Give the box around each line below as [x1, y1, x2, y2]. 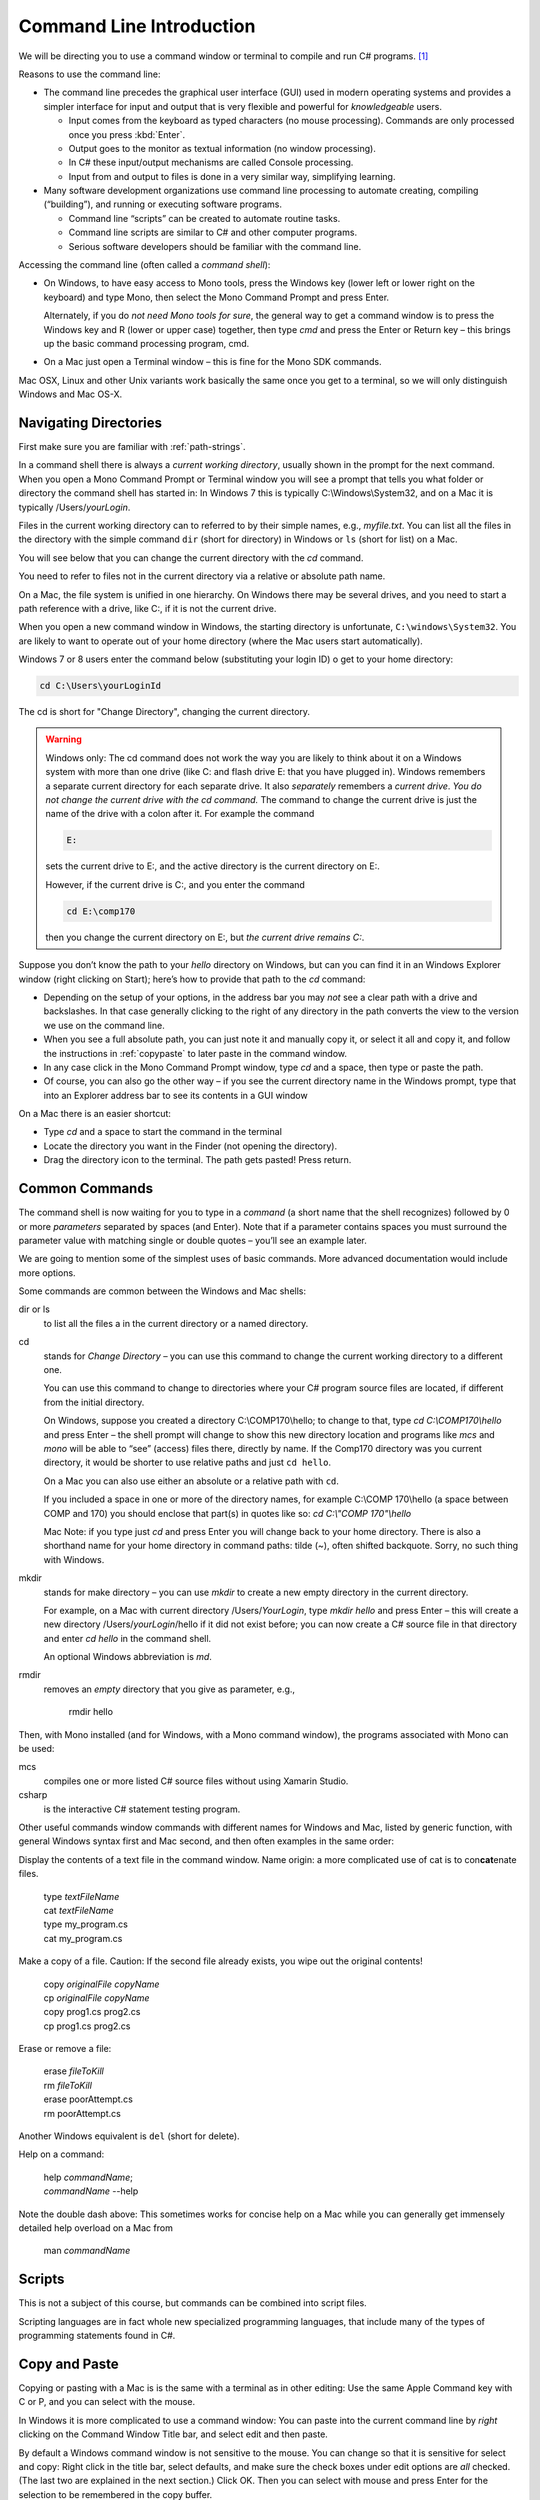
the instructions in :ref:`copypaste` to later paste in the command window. [43, 1047, 348, 1059]
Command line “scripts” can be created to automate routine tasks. [68, 212, 341, 224]
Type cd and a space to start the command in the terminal [43, 1126, 282, 1138]
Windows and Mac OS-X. [18, 388, 123, 400]
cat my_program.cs [43, 1932, 123, 1944]
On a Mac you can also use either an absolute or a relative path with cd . [43, 1475, 340, 1487]
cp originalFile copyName [43, 1991, 150, 2004]
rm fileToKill [43, 2079, 92, 2091]
